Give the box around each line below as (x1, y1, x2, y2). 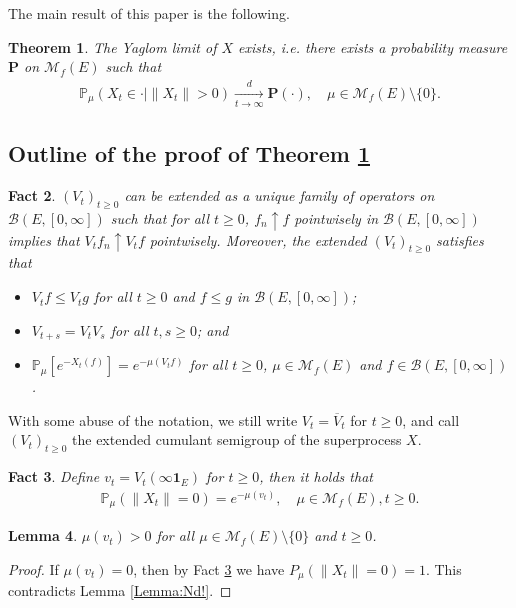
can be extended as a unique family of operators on (124, 185, 435, 206)
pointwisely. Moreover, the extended (149, 229, 367, 250)
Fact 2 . (8, 185, 56, 206)
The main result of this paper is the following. (8, 3, 290, 23)
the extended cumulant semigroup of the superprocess (72, 429, 402, 450)
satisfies (436, 229, 484, 250)
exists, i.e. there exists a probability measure (238, 36, 508, 57)
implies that (8, 229, 80, 250)
